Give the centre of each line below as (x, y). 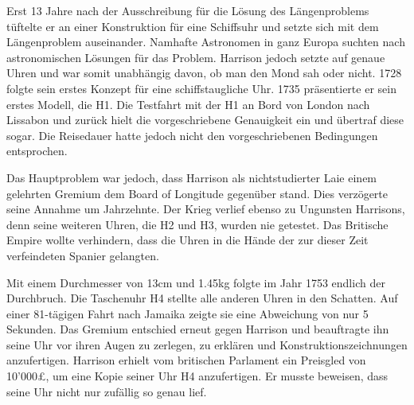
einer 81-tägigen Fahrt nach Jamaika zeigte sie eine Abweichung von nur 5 (187, 313)
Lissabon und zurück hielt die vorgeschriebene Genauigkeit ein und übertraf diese (205, 120)
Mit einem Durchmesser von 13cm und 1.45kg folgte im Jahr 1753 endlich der (196, 282)
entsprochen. (37, 151)
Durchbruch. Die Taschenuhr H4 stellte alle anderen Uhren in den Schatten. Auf (202, 298)
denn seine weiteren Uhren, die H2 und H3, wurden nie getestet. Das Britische (197, 224)
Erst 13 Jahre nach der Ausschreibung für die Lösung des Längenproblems (188, 10)
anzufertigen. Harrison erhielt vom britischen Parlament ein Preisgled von (186, 360)
